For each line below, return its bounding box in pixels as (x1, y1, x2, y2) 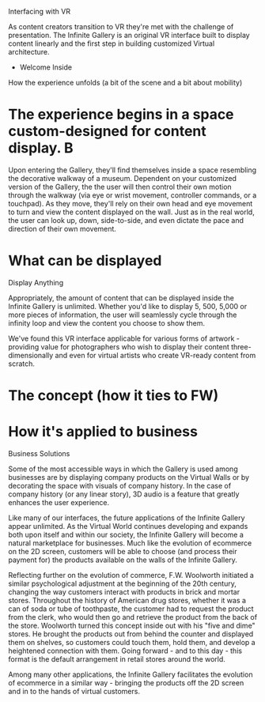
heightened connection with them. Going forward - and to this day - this (8, 646, 243, 655)
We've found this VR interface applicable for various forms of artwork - (8, 334, 240, 343)
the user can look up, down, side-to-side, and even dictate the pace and (8, 215, 244, 225)
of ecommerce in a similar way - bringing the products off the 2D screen (8, 678, 244, 687)
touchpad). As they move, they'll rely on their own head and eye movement (8, 198, 253, 208)
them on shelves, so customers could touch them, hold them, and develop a (8, 638, 256, 647)
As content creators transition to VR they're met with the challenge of (8, 22, 234, 31)
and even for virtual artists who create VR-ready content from (55, 350, 256, 360)
